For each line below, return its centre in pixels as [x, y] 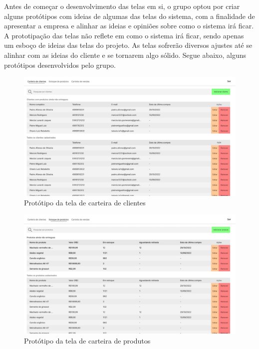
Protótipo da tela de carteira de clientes [85, 203]
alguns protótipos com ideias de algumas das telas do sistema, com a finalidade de [129, 16]
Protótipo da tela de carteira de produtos [87, 340]
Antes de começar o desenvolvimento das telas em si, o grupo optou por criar [122, 6]
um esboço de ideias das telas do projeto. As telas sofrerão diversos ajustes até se [128, 45]
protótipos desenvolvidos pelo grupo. [60, 65]
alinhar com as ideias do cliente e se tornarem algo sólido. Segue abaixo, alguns [125, 55]
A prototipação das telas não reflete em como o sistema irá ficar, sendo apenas [124, 35]
